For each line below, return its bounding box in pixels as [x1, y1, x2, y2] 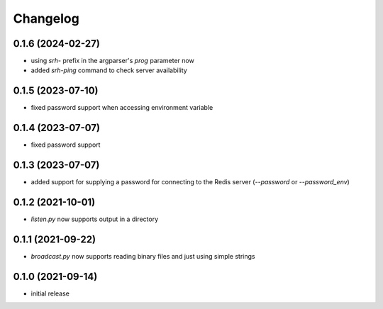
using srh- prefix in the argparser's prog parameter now [30, 57, 194, 65]
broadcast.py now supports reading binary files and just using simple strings [30, 252, 255, 260]
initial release [30, 289, 70, 298]
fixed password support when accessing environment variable [30, 103, 213, 112]
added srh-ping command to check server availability [30, 66, 187, 74]
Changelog [13, 11, 79, 26]
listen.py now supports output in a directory [30, 215, 159, 223]
